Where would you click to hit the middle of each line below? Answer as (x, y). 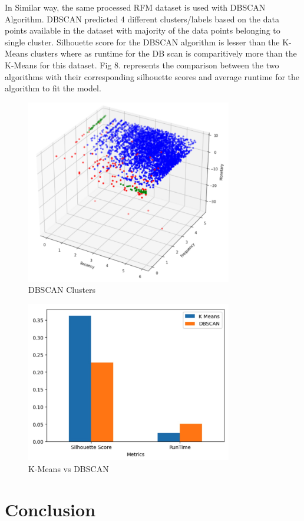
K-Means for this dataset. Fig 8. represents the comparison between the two (142, 65)
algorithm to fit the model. (53, 88)
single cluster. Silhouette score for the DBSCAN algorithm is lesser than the (142, 42)
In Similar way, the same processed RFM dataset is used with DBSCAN (135, 7)
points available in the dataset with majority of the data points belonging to (143, 30)
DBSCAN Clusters (62, 290)
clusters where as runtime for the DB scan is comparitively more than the (164, 53)
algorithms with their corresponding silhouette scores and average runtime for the (152, 76)
